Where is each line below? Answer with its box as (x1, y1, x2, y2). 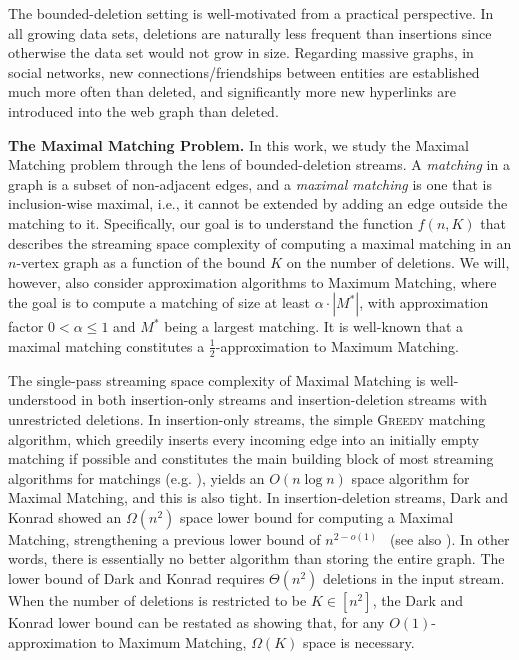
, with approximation (359, 292, 489, 313)
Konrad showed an (8, 506, 122, 527)
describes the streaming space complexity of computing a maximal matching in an (8, 232, 512, 253)
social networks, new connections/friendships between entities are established (8, 61, 480, 82)
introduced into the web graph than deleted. (8, 100, 279, 121)
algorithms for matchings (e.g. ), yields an (8, 467, 265, 488)
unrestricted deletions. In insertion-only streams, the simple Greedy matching (8, 408, 486, 429)
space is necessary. (302, 631, 415, 652)
